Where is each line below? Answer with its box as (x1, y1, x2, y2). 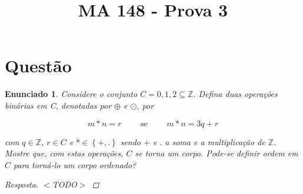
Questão (5, 53, 72, 78)
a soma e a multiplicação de (165, 135, 265, 148)
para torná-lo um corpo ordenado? (14, 158, 136, 170)
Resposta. (5, 178, 39, 190)
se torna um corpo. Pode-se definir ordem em (135, 147, 298, 159)
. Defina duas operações (193, 88, 278, 100)
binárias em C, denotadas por (5, 99, 112, 111)
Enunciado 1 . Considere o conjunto (5, 88, 138, 100)
